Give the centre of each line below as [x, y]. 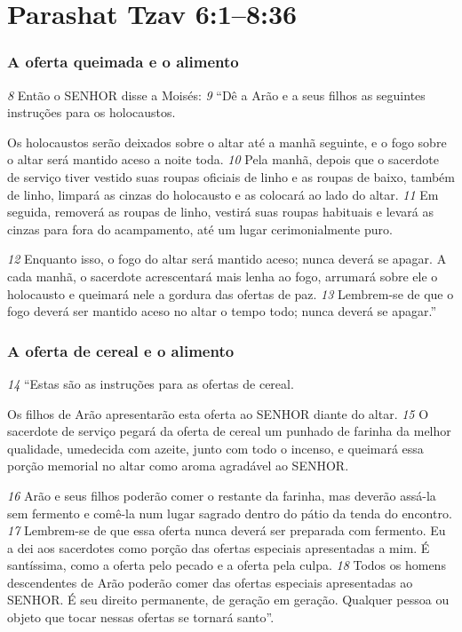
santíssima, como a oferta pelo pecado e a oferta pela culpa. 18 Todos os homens [227, 565]
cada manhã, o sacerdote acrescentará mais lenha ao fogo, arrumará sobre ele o [223, 276]
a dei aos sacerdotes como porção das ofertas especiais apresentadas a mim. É [219, 547]
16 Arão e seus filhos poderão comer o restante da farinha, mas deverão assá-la [222, 495]
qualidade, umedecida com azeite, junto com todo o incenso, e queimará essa [215, 448]
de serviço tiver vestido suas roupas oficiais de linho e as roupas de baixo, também [231, 176]
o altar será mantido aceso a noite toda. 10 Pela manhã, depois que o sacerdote [223, 159]
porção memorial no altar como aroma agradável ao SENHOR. [178, 466]
